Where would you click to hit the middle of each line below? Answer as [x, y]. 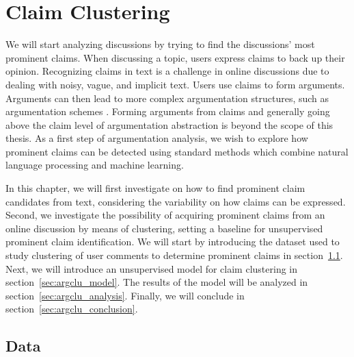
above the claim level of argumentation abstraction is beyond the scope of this [169, 124]
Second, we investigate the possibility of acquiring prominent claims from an [165, 215]
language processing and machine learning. [95, 165]
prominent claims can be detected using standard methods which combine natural [177, 151]
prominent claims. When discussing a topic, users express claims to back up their [175, 57]
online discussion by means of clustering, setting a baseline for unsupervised [164, 228]
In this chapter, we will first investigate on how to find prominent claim [155, 188]
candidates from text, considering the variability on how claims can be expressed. [176, 201]
